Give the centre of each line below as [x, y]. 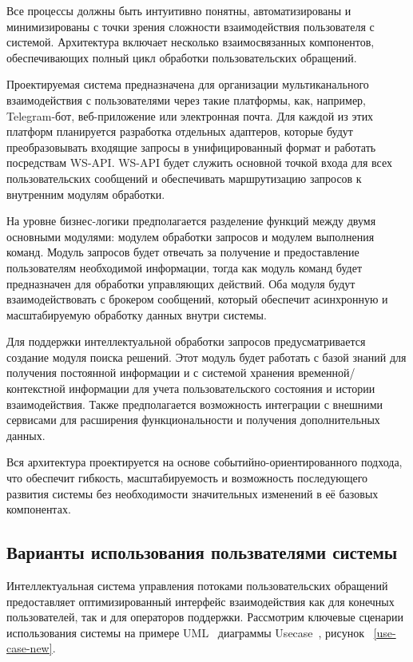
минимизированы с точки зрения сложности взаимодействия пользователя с [191, 26]
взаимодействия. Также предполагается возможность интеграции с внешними [195, 404]
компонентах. [39, 509]
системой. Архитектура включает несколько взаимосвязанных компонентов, [191, 42]
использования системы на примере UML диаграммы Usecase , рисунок [185, 632]
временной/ [327, 373]
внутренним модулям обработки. [86, 194]
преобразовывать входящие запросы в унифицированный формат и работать [191, 147]
